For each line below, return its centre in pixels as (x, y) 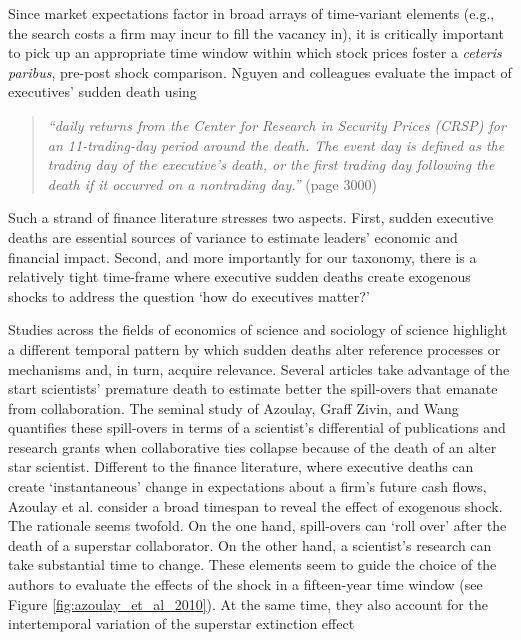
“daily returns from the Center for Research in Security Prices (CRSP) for (276, 124)
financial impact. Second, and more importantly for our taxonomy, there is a (242, 256)
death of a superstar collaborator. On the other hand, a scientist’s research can (250, 544)
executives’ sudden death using (102, 91)
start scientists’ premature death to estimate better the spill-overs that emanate (253, 388)
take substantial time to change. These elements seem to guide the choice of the (252, 564)
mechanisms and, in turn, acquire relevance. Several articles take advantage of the (259, 368)
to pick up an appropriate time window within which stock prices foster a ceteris (255, 52)
